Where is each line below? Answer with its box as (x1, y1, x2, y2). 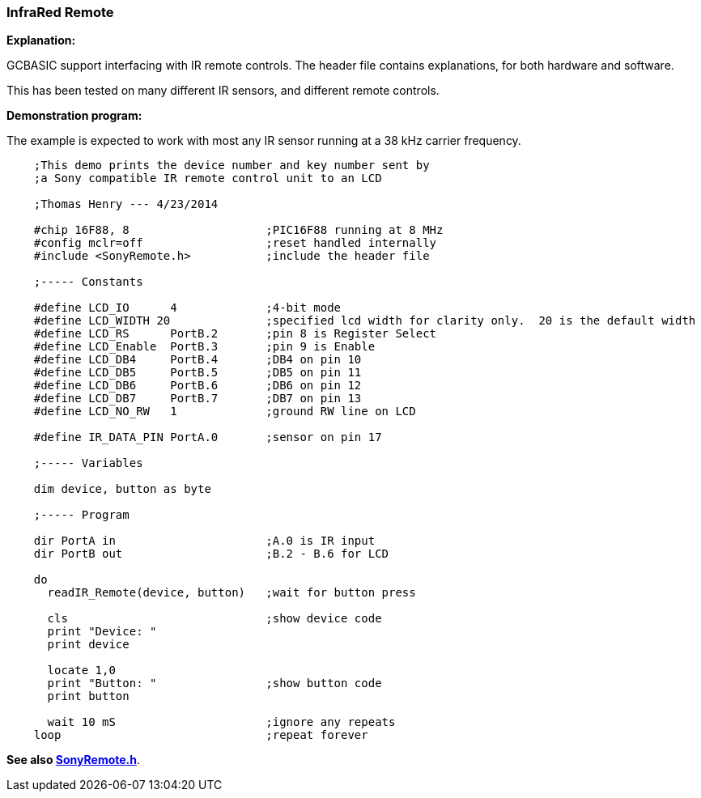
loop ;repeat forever (33, 728, 368, 742)
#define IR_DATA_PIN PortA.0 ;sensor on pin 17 (33, 431, 382, 444)
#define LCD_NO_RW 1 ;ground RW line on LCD (33, 405, 416, 418)
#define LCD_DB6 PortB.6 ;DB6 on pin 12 (33, 379, 362, 393)
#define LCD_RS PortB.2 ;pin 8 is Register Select (33, 327, 437, 341)
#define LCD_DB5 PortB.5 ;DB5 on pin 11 (33, 366, 362, 380)
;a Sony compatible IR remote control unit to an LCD (33, 172, 382, 185)
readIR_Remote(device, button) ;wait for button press (47, 586, 416, 600)
